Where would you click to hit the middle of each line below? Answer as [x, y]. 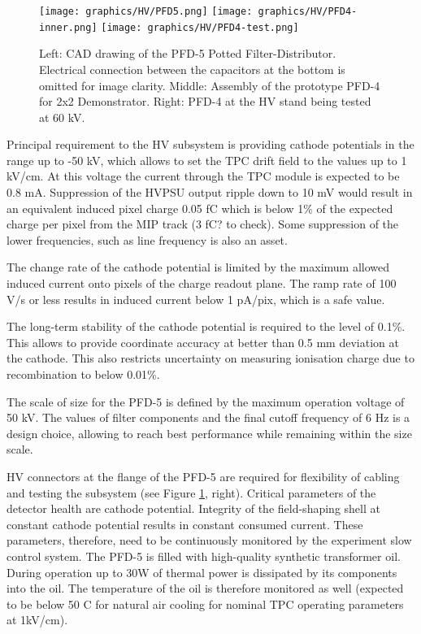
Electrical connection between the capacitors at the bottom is [192, 69]
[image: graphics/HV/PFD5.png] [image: [146, 11]
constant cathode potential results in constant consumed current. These [185, 524]
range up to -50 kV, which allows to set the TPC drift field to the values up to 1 [207, 160]
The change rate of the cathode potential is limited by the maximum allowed [198, 267]
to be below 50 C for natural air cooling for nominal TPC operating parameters [205, 604]
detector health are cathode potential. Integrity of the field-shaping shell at [193, 508]
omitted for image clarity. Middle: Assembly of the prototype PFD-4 [210, 85]
